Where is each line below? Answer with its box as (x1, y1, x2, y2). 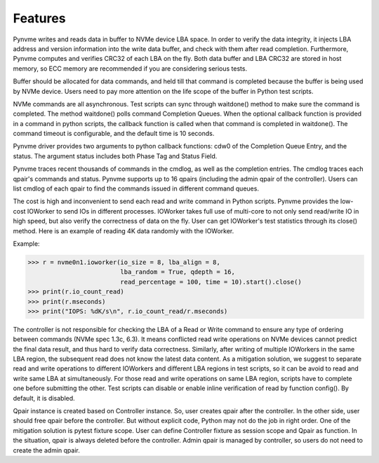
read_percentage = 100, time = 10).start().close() (120, 277, 302, 286)
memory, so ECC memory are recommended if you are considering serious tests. (13, 64, 248, 73)
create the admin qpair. (13, 445, 80, 455)
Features (13, 11, 66, 26)
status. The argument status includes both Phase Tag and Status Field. (13, 151, 218, 160)
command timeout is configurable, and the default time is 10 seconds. (13, 130, 215, 138)
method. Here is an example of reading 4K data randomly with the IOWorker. (13, 226, 234, 235)
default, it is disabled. (13, 394, 75, 402)
